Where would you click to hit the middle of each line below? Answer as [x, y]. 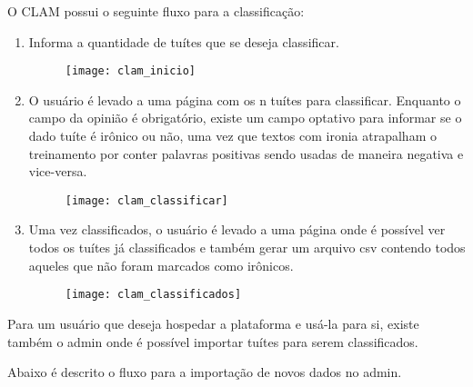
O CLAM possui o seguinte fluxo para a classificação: [156, 11]
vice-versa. [58, 171]
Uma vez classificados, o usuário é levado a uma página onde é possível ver [237, 229]
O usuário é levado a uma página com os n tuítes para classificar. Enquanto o [245, 99]
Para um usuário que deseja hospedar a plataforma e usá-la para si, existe [213, 323]
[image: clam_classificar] [146, 200]
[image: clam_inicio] [130, 71]
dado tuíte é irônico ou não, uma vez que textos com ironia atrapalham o [232, 136]
